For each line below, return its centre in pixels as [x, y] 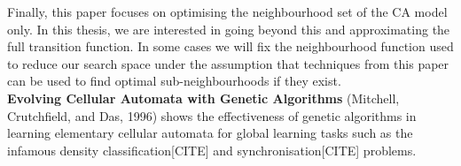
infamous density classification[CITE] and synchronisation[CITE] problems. [212, 150]
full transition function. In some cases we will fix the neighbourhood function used [230, 46]
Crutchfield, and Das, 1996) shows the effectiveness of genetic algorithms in [212, 115]
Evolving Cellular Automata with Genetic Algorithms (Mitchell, [203, 98]
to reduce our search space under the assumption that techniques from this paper [228, 63]
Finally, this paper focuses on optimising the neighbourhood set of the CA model [227, 11]
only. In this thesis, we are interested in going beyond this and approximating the [229, 29]
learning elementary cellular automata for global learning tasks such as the [210, 133]
